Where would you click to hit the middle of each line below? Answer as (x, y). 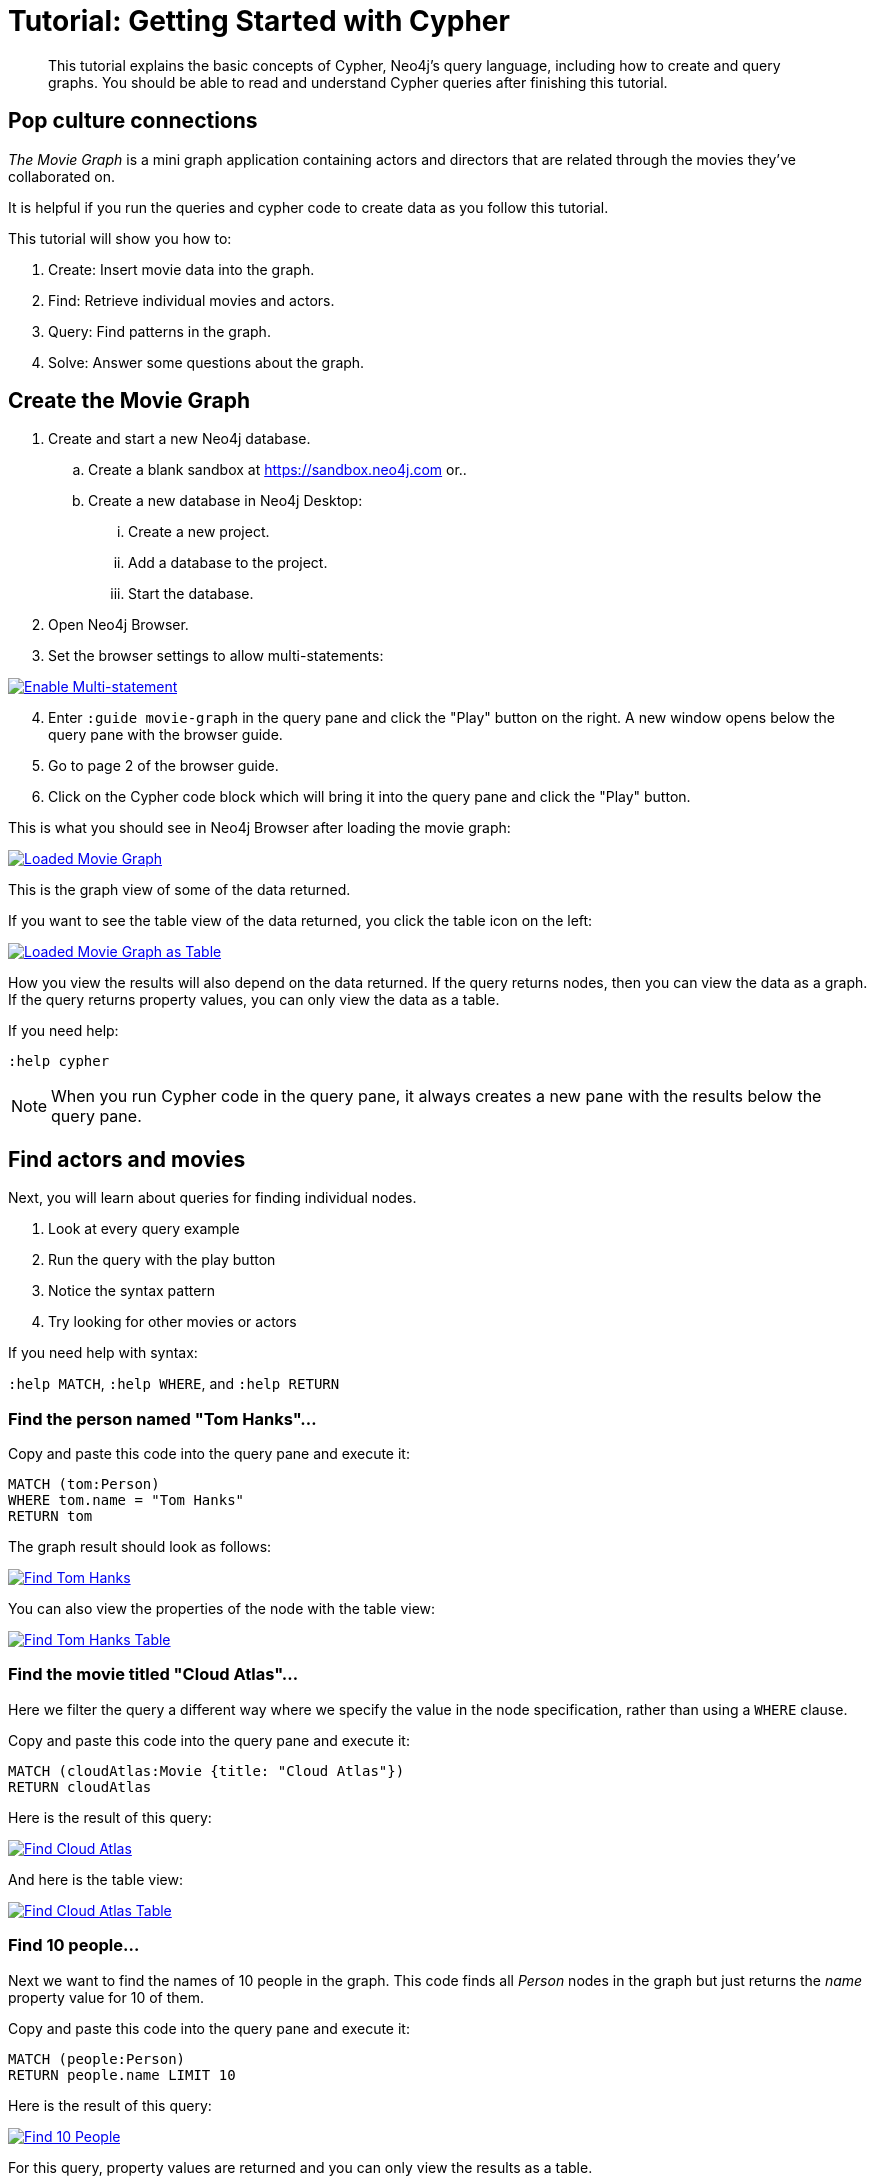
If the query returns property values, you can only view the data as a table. (254, 1000)
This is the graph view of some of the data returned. (179, 890)
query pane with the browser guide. (165, 735)
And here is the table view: (95, 1879)
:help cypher (59, 1061)
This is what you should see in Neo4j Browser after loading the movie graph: (259, 828)
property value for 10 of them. (106, 1997)
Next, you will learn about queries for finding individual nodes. (212, 1198)
